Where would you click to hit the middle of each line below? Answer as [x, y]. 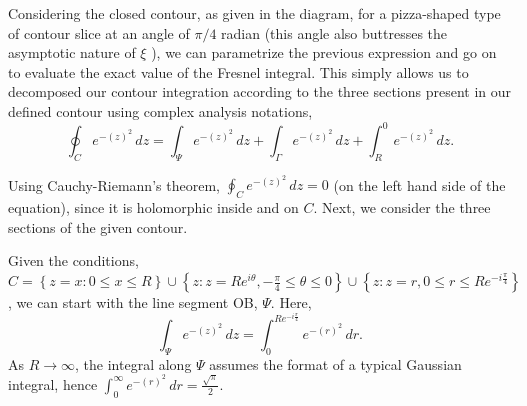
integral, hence [53, 383]
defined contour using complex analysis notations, [160, 110]
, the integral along [133, 363]
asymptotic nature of [72, 52]
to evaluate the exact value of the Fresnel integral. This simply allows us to [238, 71]
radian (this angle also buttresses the [334, 32]
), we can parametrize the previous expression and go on [324, 52]
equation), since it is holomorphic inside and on [153, 207]
